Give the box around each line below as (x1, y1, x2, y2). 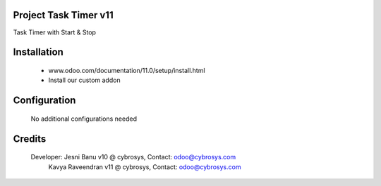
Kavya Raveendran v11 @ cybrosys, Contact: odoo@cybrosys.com (48, 162, 241, 171)
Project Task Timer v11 (13, 9, 114, 21)
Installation (13, 46, 64, 58)
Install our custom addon (48, 76, 121, 84)
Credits (13, 133, 47, 145)
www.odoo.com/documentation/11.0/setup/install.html (48, 66, 205, 74)
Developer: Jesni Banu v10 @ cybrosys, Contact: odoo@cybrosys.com (30, 153, 236, 161)
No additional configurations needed (30, 114, 138, 123)
